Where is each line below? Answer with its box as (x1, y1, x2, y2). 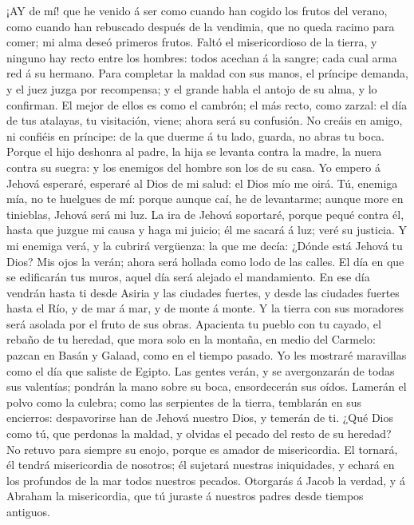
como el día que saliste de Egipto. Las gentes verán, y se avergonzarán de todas (6, 362, 395, 379)
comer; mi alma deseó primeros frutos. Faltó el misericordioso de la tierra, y (6, 34, 377, 50)
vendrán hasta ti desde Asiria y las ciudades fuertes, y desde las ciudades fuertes (6, 284, 400, 300)
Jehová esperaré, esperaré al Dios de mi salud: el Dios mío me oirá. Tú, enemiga (6, 174, 398, 191)
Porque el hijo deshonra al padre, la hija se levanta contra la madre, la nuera (6, 143, 382, 160)
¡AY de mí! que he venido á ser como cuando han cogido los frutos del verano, (6, 2, 388, 18)
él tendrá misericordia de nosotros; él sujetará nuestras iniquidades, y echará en (6, 456, 395, 473)
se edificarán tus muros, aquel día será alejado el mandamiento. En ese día (6, 268, 370, 285)
